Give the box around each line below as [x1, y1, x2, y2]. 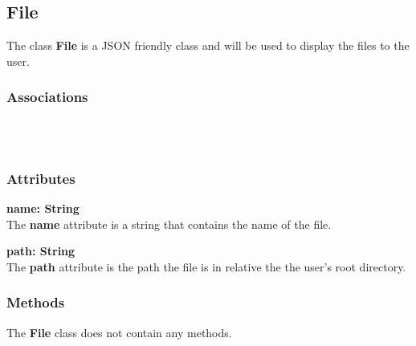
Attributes [6, 168, 75, 188]
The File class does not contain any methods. [6, 324, 232, 340]
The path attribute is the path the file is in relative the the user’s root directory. [6, 258, 406, 275]
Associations [6, 87, 88, 107]
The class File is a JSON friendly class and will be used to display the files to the [6, 37, 410, 54]
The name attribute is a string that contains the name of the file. [6, 215, 332, 232]
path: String [6, 242, 75, 259]
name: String [6, 200, 80, 217]
